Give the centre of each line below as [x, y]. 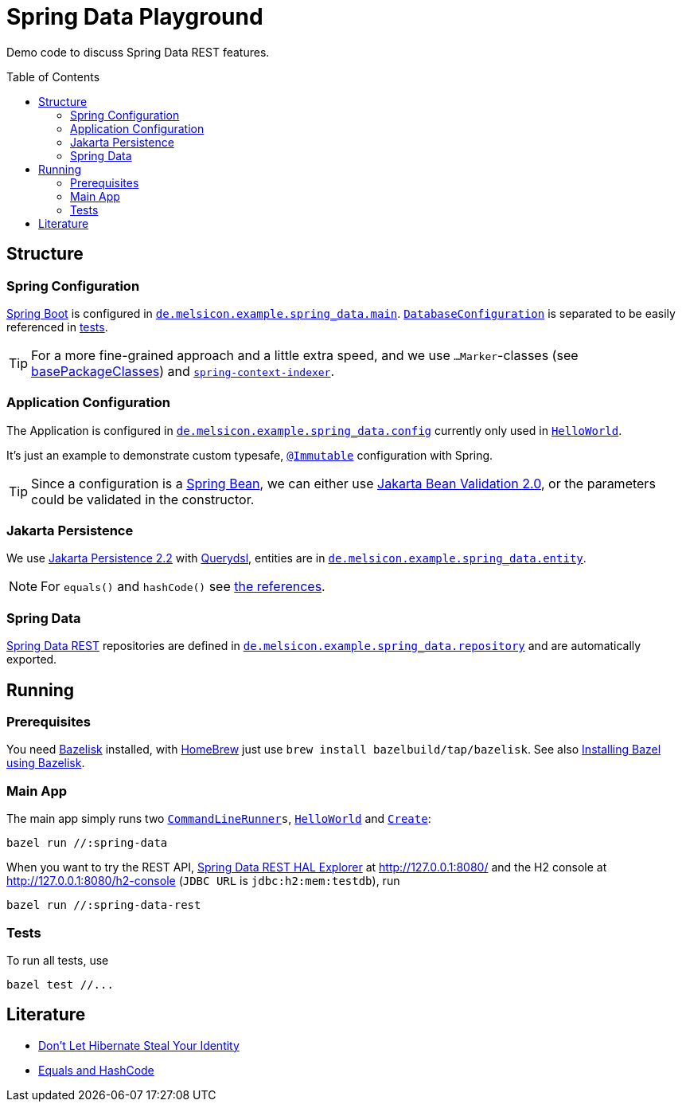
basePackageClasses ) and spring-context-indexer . [183, 371]
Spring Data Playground [135, 17]
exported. [32, 660]
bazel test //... [60, 984]
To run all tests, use [58, 960]
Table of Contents [53, 76]
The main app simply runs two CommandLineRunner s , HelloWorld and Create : [219, 819]
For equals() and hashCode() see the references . [183, 587]
